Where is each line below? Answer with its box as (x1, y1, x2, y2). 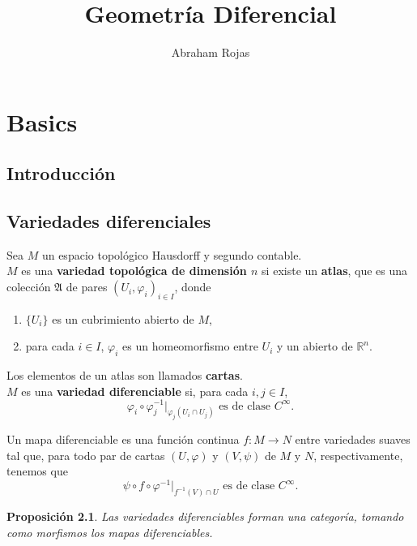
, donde (174, 278, 211, 295)
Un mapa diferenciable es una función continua (6, 431, 240, 448)
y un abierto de (276, 337, 353, 355)
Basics (6, 105, 78, 138)
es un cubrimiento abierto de (52, 310, 194, 327)
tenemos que (6, 462, 68, 479)
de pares (66, 278, 108, 295)
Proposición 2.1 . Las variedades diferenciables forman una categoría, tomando (6, 508, 404, 524)
